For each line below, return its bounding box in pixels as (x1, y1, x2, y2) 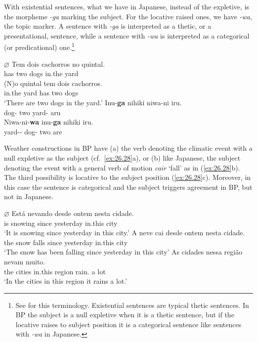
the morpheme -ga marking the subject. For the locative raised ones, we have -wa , (4, 11, 252, 21)
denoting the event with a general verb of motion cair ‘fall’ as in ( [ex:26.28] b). (4, 162, 240, 172)
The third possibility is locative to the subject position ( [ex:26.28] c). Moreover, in (4, 172, 251, 182)
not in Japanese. (4, 191, 53, 202)
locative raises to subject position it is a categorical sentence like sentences (15, 319, 242, 329)
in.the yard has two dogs (4, 87, 79, 98)
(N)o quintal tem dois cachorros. (4, 78, 102, 88)
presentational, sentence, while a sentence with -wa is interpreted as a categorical (4, 30, 250, 41)
